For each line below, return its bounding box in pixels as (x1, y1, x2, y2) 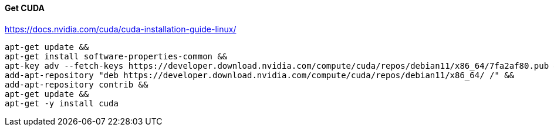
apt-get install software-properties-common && (5, 51, 228, 61)
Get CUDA (5, 3, 45, 13)
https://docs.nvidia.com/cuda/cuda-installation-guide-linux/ (5, 23, 237, 34)
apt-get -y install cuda (5, 98, 119, 108)
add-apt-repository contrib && (5, 79, 148, 89)
